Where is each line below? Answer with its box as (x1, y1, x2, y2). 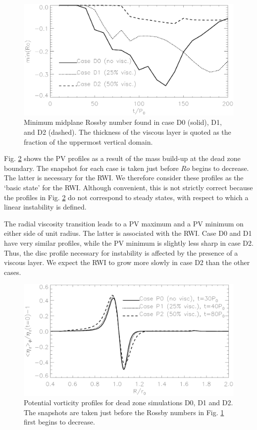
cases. (4, 267, 21, 277)
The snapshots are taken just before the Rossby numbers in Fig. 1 (24, 407, 224, 417)
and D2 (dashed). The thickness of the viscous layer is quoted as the (24, 127, 231, 137)
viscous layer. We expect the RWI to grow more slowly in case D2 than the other (4, 257, 250, 268)
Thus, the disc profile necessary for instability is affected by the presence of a (4, 247, 238, 258)
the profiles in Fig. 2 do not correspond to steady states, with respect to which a (4, 192, 249, 202)
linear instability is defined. (4, 202, 87, 212)
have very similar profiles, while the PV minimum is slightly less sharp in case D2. (4, 237, 254, 248)
